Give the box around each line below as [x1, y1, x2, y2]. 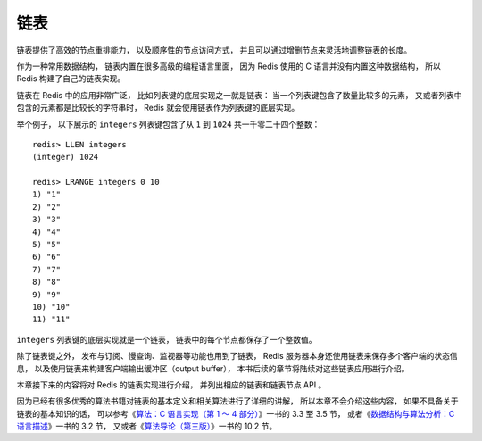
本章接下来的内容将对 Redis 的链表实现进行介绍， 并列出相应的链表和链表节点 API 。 [16, 379, 327, 390]
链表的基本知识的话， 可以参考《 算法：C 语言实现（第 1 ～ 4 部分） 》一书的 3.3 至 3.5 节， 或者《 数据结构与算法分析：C [16, 408, 455, 419]
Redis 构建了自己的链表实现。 [16, 73, 126, 84]
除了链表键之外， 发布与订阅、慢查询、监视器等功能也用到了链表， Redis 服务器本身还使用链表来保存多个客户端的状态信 [16, 351, 459, 362]
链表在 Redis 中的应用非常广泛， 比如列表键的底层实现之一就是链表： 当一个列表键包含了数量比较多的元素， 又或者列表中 [16, 89, 463, 100]
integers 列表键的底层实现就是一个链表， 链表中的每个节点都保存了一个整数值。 [16, 334, 317, 345]
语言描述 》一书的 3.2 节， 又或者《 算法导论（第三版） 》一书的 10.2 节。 [16, 420, 278, 432]
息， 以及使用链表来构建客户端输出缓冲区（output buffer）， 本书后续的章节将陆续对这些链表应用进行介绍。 [16, 362, 410, 374]
